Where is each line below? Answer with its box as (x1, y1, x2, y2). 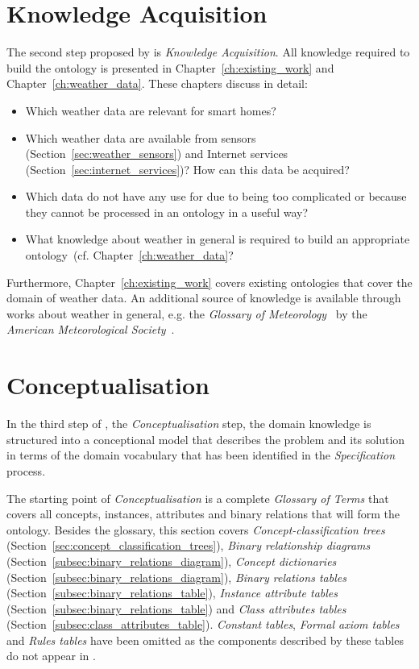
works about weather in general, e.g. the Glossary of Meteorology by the (6, 305, 367, 322)
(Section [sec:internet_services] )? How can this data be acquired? (25, 160, 350, 177)
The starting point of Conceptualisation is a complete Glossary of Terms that (6, 489, 389, 506)
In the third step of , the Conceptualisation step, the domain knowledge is (6, 415, 371, 432)
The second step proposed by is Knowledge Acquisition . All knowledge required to (6, 44, 410, 60)
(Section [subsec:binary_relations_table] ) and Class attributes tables (6, 600, 346, 617)
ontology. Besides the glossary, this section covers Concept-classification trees (6, 521, 385, 538)
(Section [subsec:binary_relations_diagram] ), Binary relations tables (6, 568, 346, 585)
